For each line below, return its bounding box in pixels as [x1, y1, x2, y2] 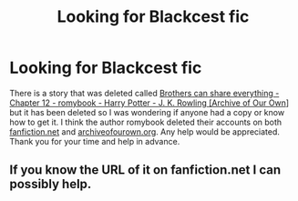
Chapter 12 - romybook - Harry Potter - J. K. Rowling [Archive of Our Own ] [9, 97, 290, 108]
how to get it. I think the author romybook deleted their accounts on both [9, 116, 283, 127]
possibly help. [9, 176, 92, 192]
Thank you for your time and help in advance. [9, 136, 180, 146]
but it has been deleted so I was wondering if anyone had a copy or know [9, 106, 285, 117]
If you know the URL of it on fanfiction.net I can [9, 162, 281, 178]
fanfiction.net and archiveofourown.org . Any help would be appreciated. [9, 126, 281, 137]
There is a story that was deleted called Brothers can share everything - [9, 87, 280, 98]
